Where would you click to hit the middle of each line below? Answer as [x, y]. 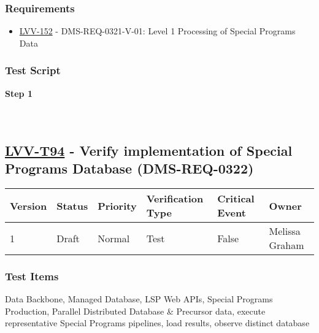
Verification [175, 198]
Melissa [285, 231]
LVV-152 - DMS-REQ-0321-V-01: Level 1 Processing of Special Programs [157, 31]
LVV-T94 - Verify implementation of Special [149, 150]
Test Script [33, 70]
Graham [286, 245]
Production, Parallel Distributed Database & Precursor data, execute [135, 311]
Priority [117, 205]
